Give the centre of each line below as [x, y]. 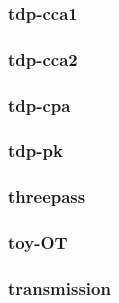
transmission [59, 287]
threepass [47, 196]
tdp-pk [35, 150]
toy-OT [38, 242]
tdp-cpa [39, 104]
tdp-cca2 [43, 58]
